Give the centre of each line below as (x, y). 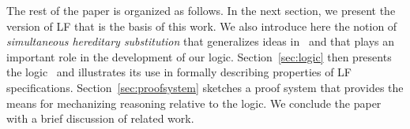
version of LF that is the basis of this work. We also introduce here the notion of (202, 26)
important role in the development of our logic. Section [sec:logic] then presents (199, 56)
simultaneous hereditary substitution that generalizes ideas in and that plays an (201, 41)
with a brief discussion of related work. (100, 118)
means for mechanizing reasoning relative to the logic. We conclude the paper (194, 103)
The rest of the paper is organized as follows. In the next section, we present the (201, 10)
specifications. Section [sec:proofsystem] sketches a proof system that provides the (205, 87)
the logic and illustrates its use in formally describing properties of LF (179, 72)
